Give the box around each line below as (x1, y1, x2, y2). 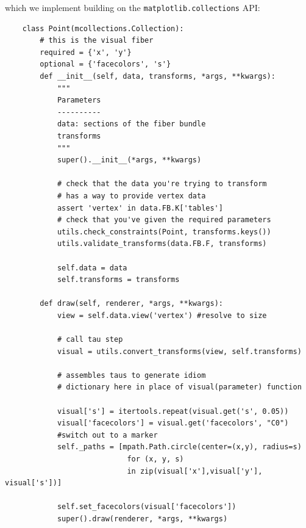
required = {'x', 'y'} (40, 48, 132, 57)
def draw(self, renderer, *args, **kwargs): (40, 299, 223, 308)
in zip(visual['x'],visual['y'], (127, 466, 263, 476)
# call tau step (57, 335, 123, 344)
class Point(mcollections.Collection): (22, 24, 184, 33)
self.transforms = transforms (57, 275, 180, 284)
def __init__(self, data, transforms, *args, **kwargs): (40, 72, 276, 81)
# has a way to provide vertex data (57, 191, 206, 200)
